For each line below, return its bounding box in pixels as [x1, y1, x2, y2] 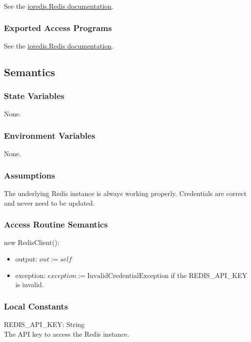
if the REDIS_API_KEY [171, 270, 248, 280]
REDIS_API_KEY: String [4, 319, 85, 329]
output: [15, 254, 37, 264]
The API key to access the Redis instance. [4, 328, 129, 339]
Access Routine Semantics [4, 218, 108, 230]
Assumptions [4, 169, 55, 181]
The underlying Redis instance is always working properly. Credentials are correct [4, 188, 247, 198]
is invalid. [15, 279, 44, 290]
